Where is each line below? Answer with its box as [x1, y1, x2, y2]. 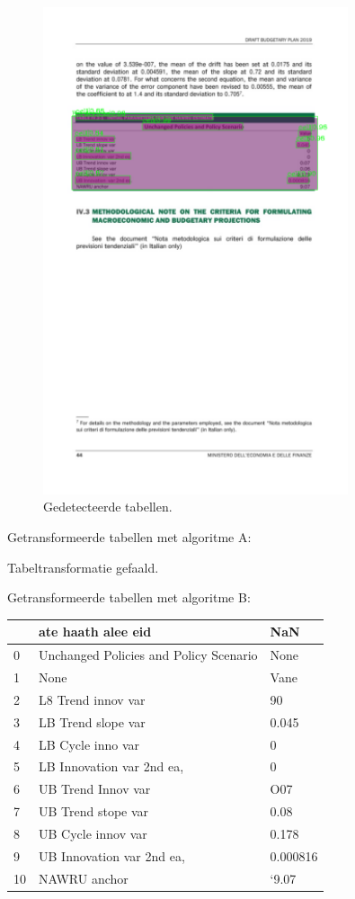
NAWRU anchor [39, 868, 129, 887]
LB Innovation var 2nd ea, [39, 757, 184, 776]
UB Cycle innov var [39, 823, 147, 842]
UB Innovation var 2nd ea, [39, 846, 185, 865]
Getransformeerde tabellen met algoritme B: [7, 588, 251, 607]
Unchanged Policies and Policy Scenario [39, 645, 258, 664]
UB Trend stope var [39, 802, 149, 821]
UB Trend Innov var [39, 779, 151, 798]
